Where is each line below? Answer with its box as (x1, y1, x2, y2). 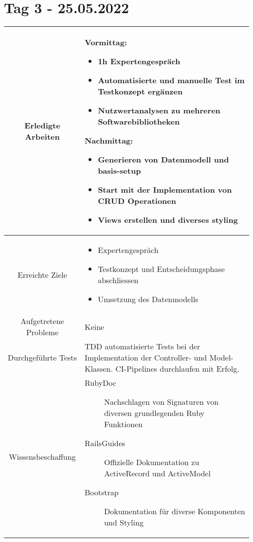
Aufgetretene (20, 315, 64, 327)
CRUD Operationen (98, 195, 176, 207)
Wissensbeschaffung (9, 451, 76, 462)
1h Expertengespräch (98, 55, 181, 67)
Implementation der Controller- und (84, 352, 207, 363)
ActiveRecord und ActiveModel (104, 468, 211, 479)
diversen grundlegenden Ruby (104, 407, 205, 419)
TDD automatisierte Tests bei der (84, 341, 200, 352)
